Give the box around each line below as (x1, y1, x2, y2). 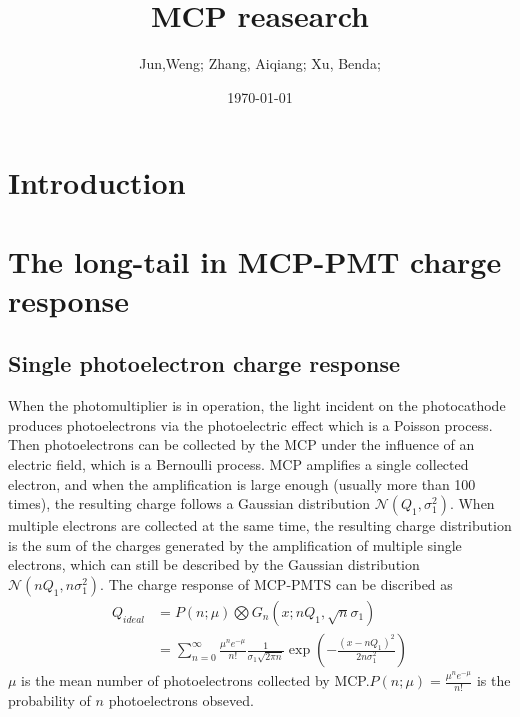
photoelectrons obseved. (108, 689, 254, 710)
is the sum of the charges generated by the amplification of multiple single (8, 534, 462, 555)
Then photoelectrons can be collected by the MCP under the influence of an (8, 434, 475, 455)
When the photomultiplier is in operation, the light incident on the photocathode (8, 395, 506, 416)
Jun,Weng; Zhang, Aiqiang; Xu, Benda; (139, 53, 381, 74)
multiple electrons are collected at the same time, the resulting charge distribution (8, 515, 512, 536)
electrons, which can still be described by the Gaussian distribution (8, 554, 420, 575)
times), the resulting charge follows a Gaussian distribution (8, 493, 370, 514)
